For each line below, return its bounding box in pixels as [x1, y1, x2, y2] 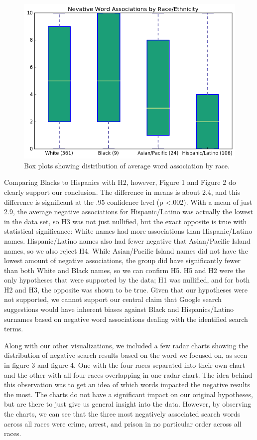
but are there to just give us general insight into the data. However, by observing [4, 399, 252, 409]
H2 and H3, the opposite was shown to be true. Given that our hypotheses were [4, 284, 248, 294]
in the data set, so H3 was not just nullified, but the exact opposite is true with [4, 216, 247, 226]
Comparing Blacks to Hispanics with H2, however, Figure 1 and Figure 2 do [4, 177, 236, 187]
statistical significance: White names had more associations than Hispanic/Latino [4, 226, 253, 236]
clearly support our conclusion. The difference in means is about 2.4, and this [4, 186, 241, 197]
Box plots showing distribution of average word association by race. [24, 160, 230, 170]
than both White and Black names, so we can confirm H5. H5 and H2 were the [4, 265, 246, 275]
